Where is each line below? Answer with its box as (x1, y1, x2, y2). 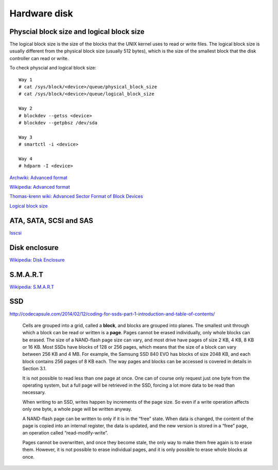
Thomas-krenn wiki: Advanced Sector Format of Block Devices (9, 193, 144, 200)
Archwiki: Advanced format (9, 174, 68, 180)
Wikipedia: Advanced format (9, 184, 71, 190)
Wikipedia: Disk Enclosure (9, 257, 65, 263)
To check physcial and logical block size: (9, 65, 97, 71)
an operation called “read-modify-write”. (22, 430, 108, 436)
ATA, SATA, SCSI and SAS (9, 216, 94, 225)
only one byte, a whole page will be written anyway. (22, 406, 132, 412)
